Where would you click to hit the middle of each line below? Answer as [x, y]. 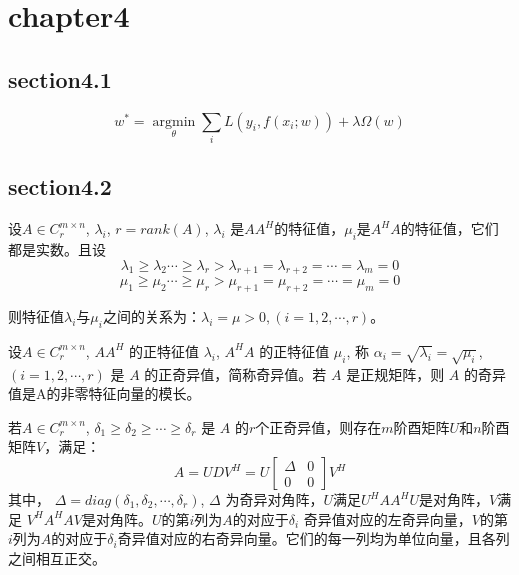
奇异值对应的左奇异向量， [387, 518]
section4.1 [60, 78]
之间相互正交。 [57, 557]
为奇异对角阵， [274, 499]
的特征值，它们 [449, 228]
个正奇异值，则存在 [318, 426]
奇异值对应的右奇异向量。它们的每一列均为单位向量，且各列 [313, 538]
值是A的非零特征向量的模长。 [104, 393]
